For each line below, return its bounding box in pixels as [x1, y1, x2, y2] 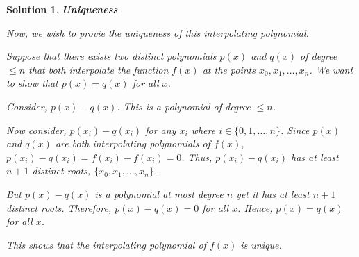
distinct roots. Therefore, [6, 200, 112, 215]
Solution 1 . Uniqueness [6, 2, 118, 16]
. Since [280, 122, 310, 137]
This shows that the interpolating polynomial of [6, 237, 206, 251]
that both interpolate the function [28, 62, 169, 76]
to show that [6, 76, 58, 90]
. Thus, [181, 149, 212, 164]
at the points [202, 62, 256, 76]
